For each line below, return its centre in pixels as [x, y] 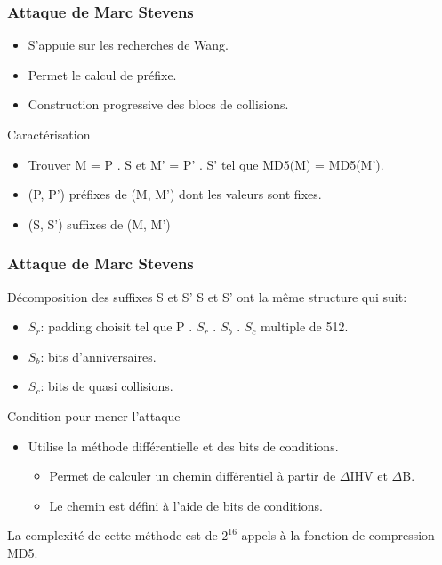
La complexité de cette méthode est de [113, 535]
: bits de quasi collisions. [107, 386]
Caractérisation [49, 134]
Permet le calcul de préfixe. [102, 74]
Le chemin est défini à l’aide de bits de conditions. [186, 505]
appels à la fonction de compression [338, 535]
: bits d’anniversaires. [98, 356]
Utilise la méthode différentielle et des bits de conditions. [183, 446]
